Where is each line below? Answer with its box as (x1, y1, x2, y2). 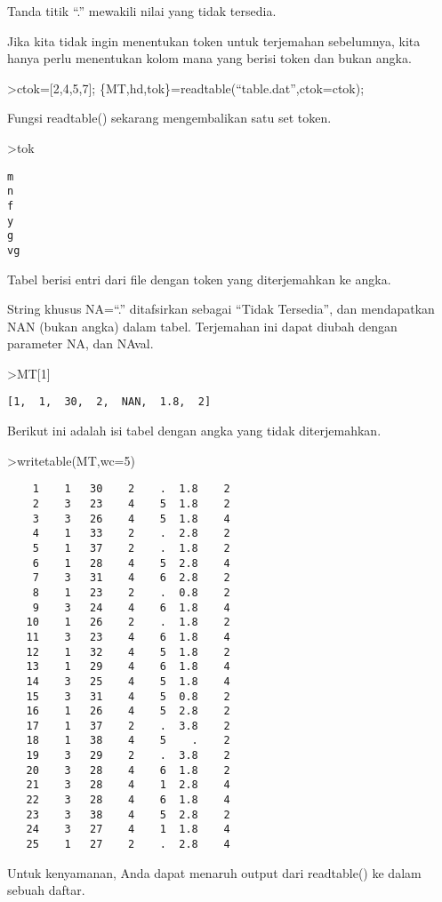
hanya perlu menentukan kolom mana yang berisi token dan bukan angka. (7, 49, 412, 68)
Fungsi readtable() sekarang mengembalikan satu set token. (7, 108, 332, 127)
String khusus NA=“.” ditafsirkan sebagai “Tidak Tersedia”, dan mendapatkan (7, 299, 435, 318)
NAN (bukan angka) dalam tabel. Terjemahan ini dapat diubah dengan (7, 316, 398, 335)
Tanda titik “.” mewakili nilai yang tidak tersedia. (7, 2, 277, 20)
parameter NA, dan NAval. (7, 334, 154, 353)
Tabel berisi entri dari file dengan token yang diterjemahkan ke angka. (7, 269, 391, 288)
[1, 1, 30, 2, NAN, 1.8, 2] (7, 395, 212, 409)
